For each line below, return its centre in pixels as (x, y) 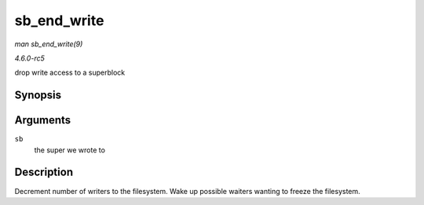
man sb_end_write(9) (49, 44)
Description (44, 172)
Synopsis (38, 95)
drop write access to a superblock (70, 73)
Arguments (43, 121)
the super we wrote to (70, 150)
